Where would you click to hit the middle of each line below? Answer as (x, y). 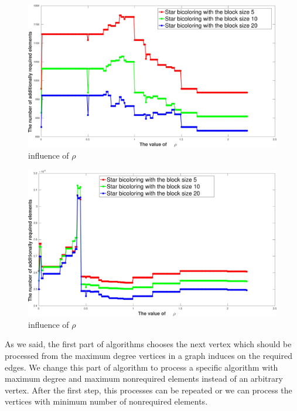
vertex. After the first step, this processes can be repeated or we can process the (148, 390)
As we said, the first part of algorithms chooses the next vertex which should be (148, 344)
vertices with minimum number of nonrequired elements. (106, 401)
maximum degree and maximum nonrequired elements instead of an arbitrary (144, 379)
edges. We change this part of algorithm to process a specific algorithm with (141, 367)
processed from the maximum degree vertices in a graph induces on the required (148, 355)
